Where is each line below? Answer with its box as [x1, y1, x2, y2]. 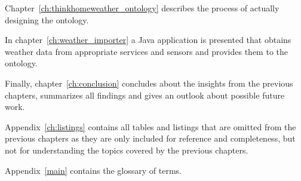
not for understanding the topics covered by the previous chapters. [5, 143, 248, 156]
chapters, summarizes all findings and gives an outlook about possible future [5, 88, 285, 101]
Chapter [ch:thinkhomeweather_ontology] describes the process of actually [5, 2, 279, 14]
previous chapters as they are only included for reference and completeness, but [5, 132, 296, 145]
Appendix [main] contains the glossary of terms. [5, 164, 182, 176]
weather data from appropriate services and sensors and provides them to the [5, 45, 288, 57]
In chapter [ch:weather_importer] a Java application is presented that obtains [5, 33, 291, 46]
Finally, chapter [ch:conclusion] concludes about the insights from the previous [5, 76, 293, 89]
